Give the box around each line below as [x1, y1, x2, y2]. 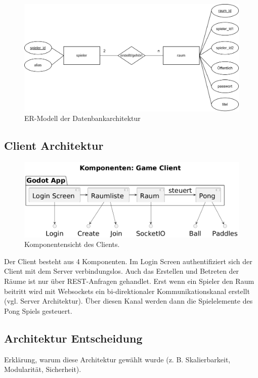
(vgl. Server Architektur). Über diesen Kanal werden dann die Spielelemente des [4, 296, 253, 306]
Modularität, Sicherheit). [4, 364, 81, 374]
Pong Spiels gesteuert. [4, 305, 72, 316]
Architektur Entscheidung [4, 330, 143, 346]
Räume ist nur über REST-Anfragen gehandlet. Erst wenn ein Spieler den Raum [4, 276, 254, 286]
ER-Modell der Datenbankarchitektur [24, 113, 141, 123]
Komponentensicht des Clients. [24, 239, 120, 249]
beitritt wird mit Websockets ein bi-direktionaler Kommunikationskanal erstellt [4, 285, 250, 296]
